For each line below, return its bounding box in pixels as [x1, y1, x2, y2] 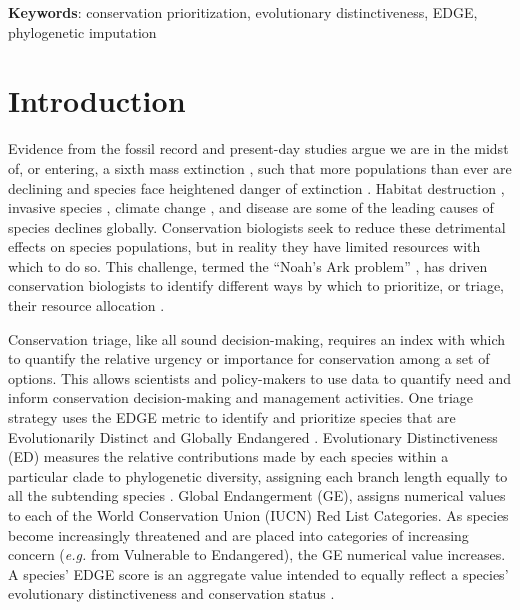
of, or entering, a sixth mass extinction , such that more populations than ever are [8, 157, 512, 178]
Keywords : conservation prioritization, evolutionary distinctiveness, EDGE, [8, 2, 478, 22]
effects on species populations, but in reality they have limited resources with [8, 236, 481, 257]
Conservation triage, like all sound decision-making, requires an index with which [8, 328, 506, 349]
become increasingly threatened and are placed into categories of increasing [8, 524, 469, 545]
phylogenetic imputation [8, 21, 157, 42]
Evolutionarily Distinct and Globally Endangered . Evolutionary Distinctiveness [8, 426, 498, 447]
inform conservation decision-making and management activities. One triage [8, 387, 474, 408]
